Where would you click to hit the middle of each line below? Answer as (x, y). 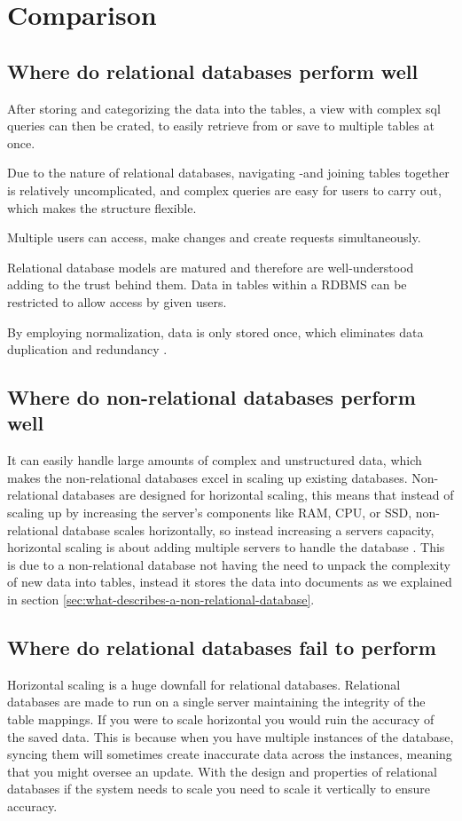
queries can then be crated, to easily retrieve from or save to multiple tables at (221, 126)
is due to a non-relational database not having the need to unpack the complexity (229, 564)
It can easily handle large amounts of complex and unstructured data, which (215, 460)
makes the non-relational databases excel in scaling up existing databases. (208, 477)
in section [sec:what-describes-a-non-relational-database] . (161, 600)
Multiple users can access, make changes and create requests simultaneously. (214, 237)
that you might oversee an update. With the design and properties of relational (222, 771)
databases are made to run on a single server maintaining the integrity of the (216, 702)
